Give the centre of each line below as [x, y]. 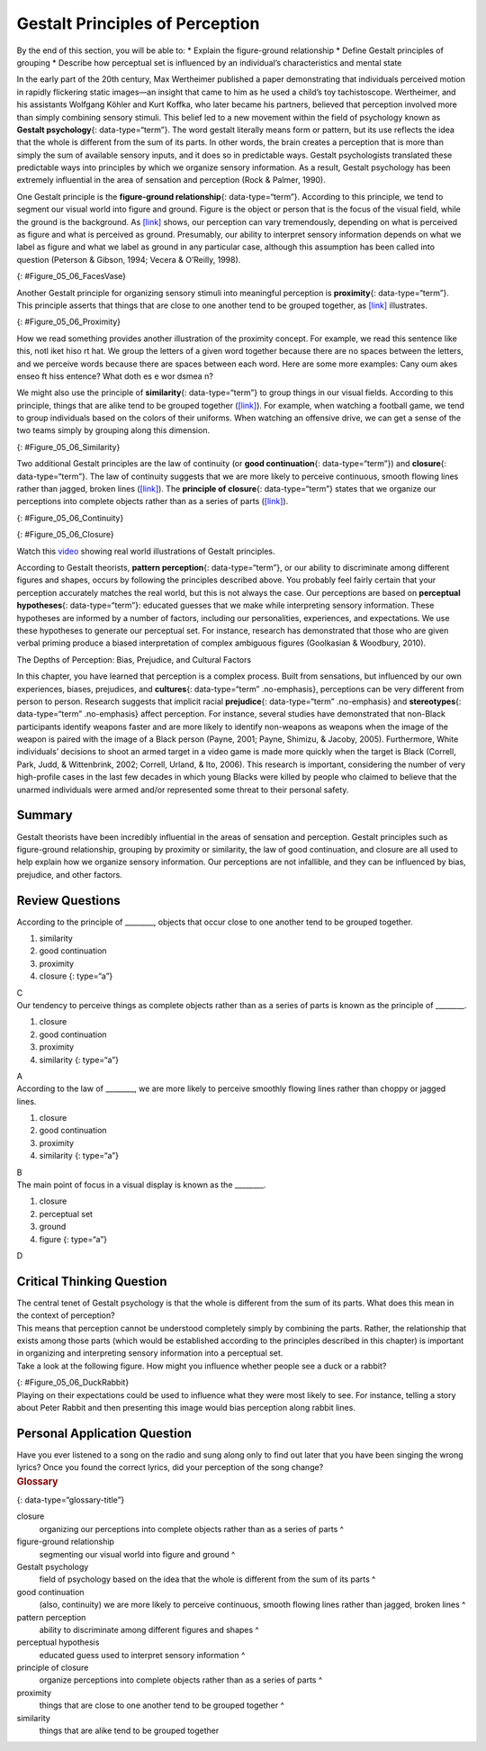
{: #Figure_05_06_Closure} [65, 535]
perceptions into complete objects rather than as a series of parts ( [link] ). [153, 501]
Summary [45, 815]
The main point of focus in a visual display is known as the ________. [141, 1185]
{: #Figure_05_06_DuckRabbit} [73, 1383]
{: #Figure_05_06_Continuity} [70, 518]
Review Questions [68, 900]
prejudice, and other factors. [70, 874]
